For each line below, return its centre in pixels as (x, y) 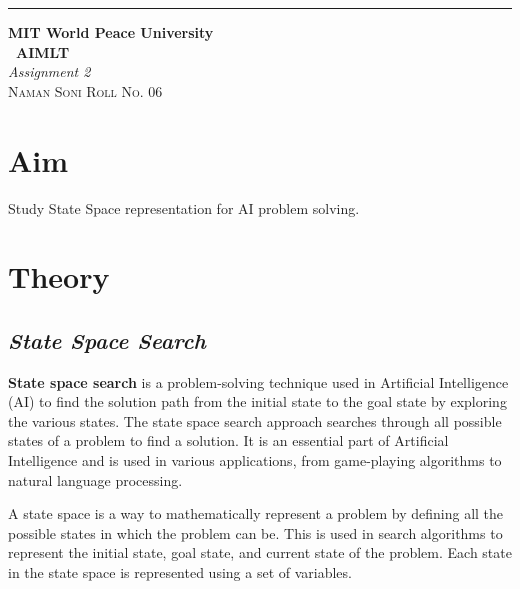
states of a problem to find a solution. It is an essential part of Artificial (228, 440)
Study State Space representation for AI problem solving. (184, 207)
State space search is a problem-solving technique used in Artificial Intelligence (258, 381)
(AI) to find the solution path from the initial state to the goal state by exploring (257, 401)
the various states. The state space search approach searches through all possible (255, 420)
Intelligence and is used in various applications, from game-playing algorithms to (255, 460)
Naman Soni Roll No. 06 (85, 90)
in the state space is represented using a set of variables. (180, 572)
